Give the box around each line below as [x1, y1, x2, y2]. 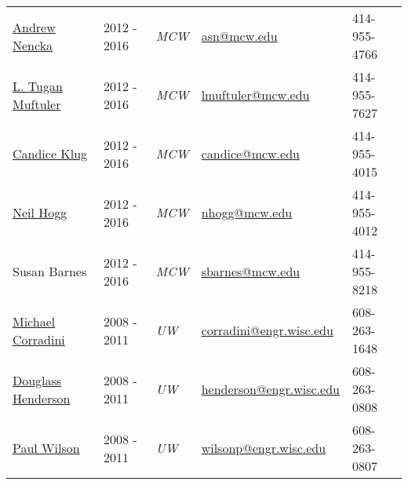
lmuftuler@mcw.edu [201, 86, 310, 104]
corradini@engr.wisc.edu [201, 321, 333, 339]
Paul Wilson [13, 439, 80, 457]
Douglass [13, 370, 62, 389]
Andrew [13, 17, 56, 36]
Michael [13, 312, 56, 330]
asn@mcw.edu [201, 27, 278, 45]
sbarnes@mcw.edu [201, 262, 301, 280]
